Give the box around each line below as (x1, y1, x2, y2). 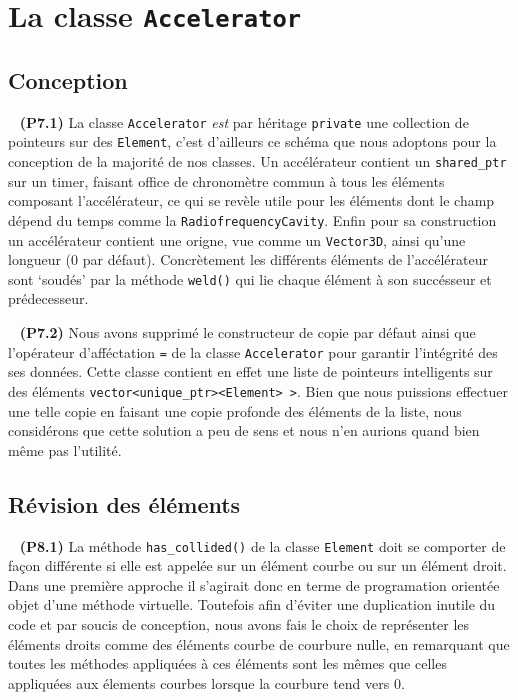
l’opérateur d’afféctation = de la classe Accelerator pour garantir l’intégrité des (8, 341, 498, 362)
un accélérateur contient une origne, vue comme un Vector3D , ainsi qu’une (8, 229, 466, 250)
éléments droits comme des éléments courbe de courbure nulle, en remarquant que (8, 633, 510, 654)
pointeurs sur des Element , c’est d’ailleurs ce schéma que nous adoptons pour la (8, 131, 497, 152)
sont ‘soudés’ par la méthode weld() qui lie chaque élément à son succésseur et (8, 268, 492, 289)
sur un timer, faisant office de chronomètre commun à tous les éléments (8, 170, 445, 191)
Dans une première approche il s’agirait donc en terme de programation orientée (8, 574, 500, 595)
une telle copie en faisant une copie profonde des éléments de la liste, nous (8, 400, 462, 421)
